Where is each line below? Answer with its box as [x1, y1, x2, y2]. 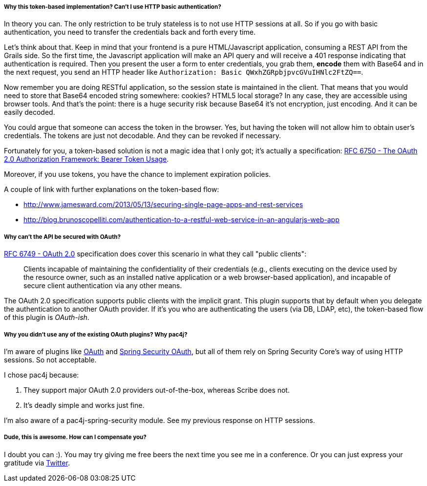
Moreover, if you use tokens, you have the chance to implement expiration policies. [4, 170, 271, 179]
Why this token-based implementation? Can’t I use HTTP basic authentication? [4, 3, 221, 10]
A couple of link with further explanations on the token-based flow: [4, 185, 219, 194]
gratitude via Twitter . [4, 458, 70, 467]
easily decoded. [4, 108, 55, 117]
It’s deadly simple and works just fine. [23, 401, 145, 409]
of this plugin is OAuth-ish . [4, 313, 89, 322]
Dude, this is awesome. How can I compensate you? [4, 434, 147, 441]
